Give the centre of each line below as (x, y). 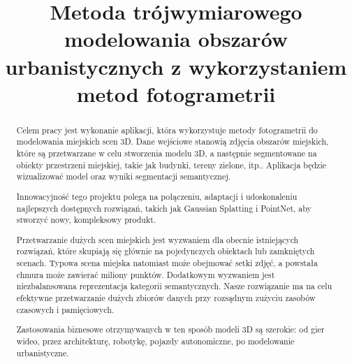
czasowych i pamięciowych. (65, 309)
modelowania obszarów (176, 39)
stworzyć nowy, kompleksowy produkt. (86, 220)
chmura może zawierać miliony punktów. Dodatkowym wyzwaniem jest (146, 274)
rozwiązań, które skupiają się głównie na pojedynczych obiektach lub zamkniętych (166, 251)
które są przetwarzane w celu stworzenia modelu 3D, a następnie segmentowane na (167, 153)
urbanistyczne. (43, 352)
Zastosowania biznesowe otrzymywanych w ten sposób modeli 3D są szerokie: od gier (170, 329)
